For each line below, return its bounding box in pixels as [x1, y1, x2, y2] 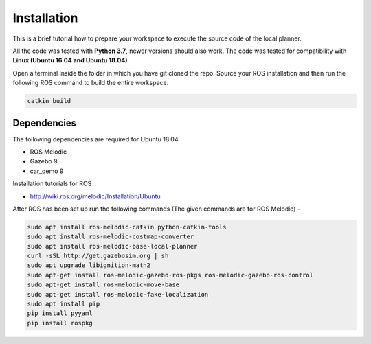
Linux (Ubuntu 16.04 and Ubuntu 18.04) [12, 56, 128, 65]
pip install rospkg [27, 319, 93, 327]
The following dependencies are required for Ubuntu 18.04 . [12, 135, 182, 144]
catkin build [27, 97, 71, 105]
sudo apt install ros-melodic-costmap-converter [27, 233, 194, 240]
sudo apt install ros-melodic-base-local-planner [27, 242, 198, 250]
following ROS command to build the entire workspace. [12, 79, 169, 87]
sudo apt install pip [27, 300, 100, 308]
